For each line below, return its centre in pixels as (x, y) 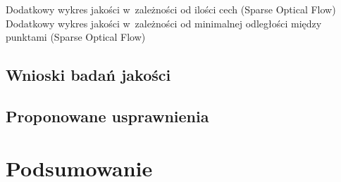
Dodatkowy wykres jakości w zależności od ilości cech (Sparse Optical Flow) (171, 9)
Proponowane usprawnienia (107, 116)
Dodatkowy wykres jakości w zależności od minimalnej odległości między (164, 23)
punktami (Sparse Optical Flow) (76, 37)
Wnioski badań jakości (88, 75)
